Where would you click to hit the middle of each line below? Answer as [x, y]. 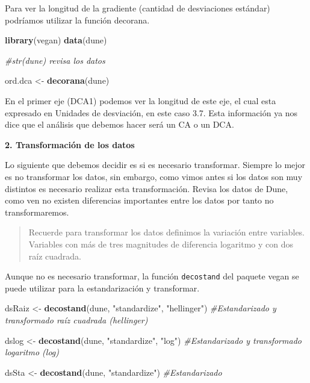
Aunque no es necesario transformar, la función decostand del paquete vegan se [152, 276]
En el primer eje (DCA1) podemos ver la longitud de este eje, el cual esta [141, 100]
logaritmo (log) [32, 352]
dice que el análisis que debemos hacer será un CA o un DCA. [119, 124]
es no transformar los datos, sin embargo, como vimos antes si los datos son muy [154, 176]
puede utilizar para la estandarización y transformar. [102, 288]
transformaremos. [37, 212]
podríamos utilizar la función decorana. [77, 20]
